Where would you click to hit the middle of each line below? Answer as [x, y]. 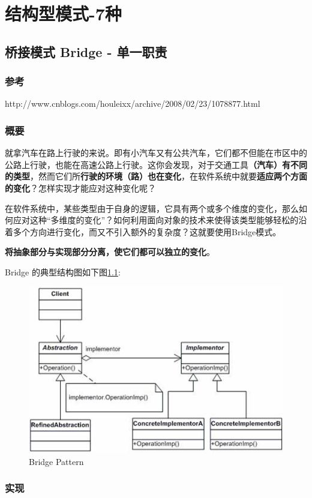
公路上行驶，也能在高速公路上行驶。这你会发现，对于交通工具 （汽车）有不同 [156, 164]
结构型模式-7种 [63, 13]
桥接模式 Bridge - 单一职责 [86, 51]
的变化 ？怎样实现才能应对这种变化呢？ [80, 187]
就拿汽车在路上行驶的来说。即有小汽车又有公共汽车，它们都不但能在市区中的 [156, 153]
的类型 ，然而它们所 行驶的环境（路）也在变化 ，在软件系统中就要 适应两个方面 [156, 176]
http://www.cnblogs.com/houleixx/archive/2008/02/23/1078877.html [133, 103]
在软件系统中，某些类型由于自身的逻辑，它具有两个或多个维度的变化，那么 [152, 208]
